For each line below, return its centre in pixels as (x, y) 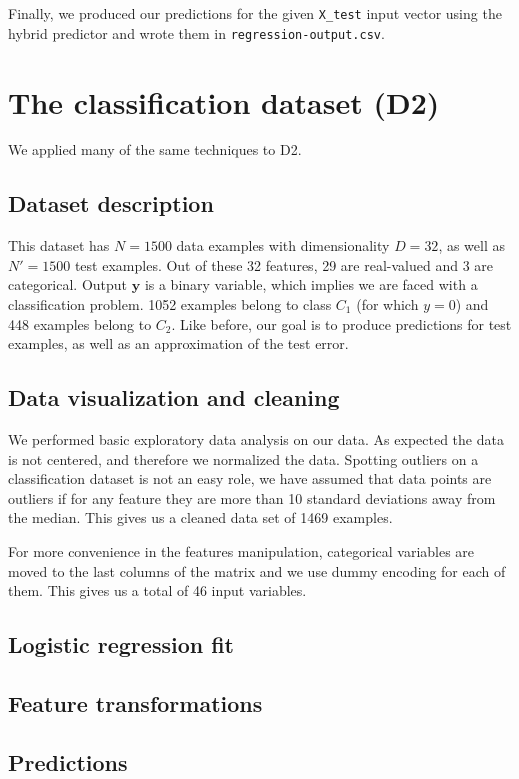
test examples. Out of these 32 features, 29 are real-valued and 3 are (284, 264)
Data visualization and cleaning (174, 397)
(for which (387, 304)
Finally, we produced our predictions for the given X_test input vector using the (255, 13)
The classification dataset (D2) (224, 101)
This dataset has (59, 245)
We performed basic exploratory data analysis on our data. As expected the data (256, 439)
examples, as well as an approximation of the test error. (178, 343)
